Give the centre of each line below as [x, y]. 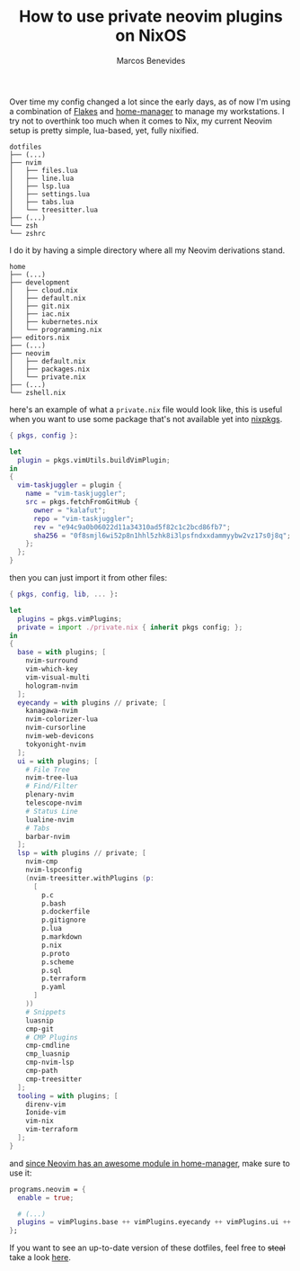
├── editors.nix [40, 338]
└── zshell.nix [38, 392]
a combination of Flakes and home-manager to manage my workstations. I [147, 111]
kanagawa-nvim [52, 711]
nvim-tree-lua [52, 778]
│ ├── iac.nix [40, 314]
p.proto [56, 953]
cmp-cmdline [48, 1046]
